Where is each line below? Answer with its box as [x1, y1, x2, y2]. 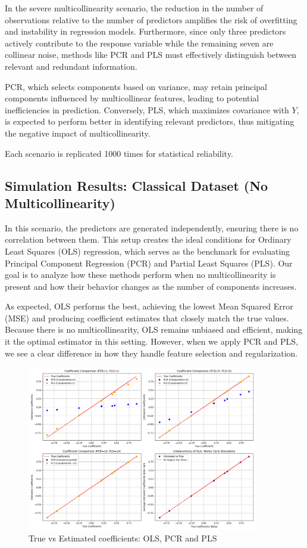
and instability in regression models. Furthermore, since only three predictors [5, 25, 286, 38]
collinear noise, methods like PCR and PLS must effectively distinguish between [5, 48, 297, 61]
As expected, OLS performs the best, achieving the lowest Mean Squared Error [5, 300, 293, 312]
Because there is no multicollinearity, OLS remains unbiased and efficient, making [5, 323, 303, 336]
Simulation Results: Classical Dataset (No [5, 176, 268, 194]
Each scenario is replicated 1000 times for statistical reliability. [5, 147, 233, 159]
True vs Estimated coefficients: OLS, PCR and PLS [29, 532, 217, 544]
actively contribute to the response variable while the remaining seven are [5, 36, 274, 49]
